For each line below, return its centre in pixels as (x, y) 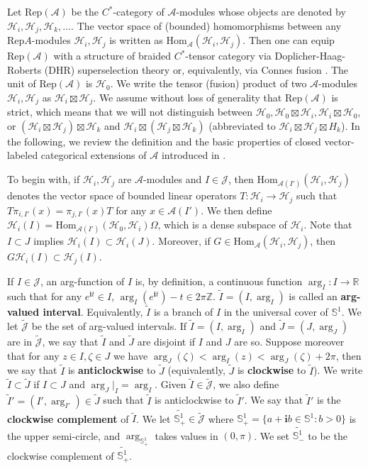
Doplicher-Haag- (310, 56)
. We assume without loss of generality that (188, 97)
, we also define (246, 384)
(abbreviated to (242, 125)
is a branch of (183, 312)
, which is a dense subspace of (222, 225)
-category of (139, 11)
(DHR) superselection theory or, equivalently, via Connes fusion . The (196, 69)
